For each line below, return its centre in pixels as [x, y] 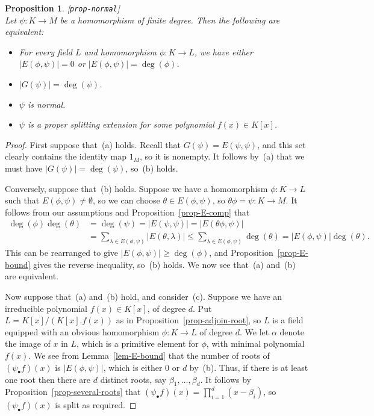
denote [292, 331]
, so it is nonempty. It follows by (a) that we [222, 156]
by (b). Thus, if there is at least [249, 367]
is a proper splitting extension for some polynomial [121, 124]
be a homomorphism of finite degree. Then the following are [170, 20]
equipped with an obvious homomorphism [82, 331]
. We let [254, 331]
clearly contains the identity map [66, 156]
